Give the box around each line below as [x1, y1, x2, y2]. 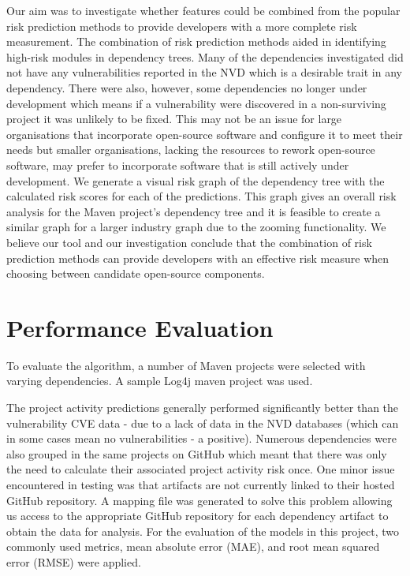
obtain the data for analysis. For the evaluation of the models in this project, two [6, 522, 400, 539]
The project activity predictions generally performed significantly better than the [6, 399, 399, 415]
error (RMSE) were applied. [6, 553, 141, 570]
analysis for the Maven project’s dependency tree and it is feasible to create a [6, 203, 381, 219]
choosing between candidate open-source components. [6, 265, 265, 282]
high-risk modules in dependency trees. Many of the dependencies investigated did [6, 48, 404, 65]
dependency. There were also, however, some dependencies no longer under [6, 79, 367, 95]
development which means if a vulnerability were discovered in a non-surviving [6, 95, 386, 111]
